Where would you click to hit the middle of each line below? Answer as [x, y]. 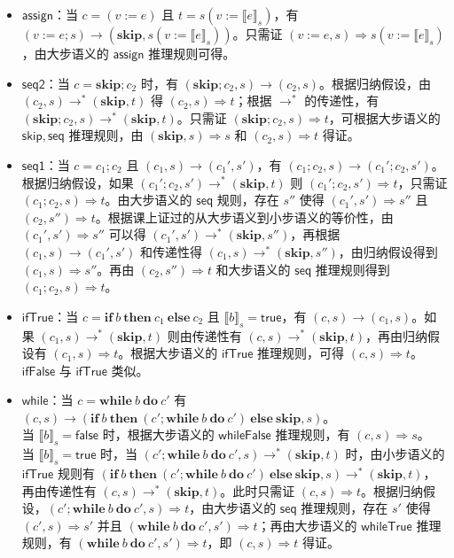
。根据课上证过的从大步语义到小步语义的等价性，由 [244, 217]
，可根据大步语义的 [384, 117]
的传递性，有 [342, 101]
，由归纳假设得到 [388, 251]
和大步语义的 [253, 269]
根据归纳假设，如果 [78, 182]
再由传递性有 [59, 490]
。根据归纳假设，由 [375, 83]
